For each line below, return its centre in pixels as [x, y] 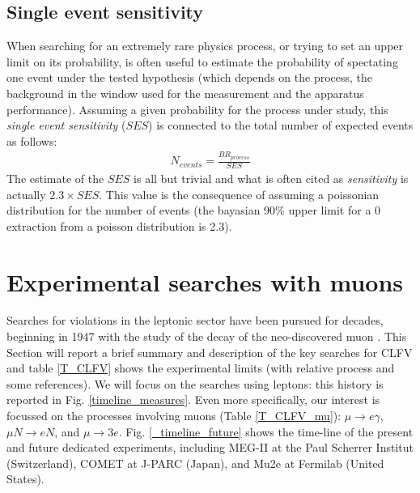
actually [26, 194]
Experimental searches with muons [205, 281]
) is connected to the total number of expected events [281, 125]
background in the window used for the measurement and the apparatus [185, 93]
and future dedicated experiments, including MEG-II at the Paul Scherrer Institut [210, 447]
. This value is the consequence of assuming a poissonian [239, 194]
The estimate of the [55, 178]
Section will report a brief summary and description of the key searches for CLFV [210, 352]
